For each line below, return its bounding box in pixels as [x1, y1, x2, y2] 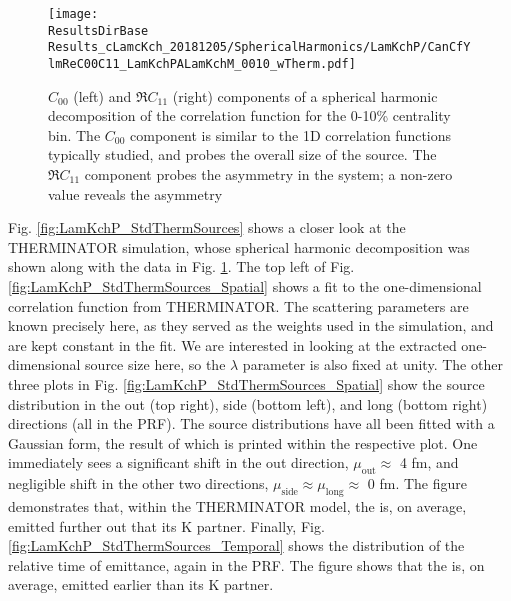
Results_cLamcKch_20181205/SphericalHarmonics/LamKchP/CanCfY [48, 40, 471, 55]
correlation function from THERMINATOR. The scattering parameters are [8, 295, 469, 316]
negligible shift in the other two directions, [8, 473, 269, 494]
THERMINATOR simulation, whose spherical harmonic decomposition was [8, 236, 470, 257]
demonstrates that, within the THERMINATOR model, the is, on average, [8, 495, 467, 516]
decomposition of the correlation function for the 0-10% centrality [48, 105, 451, 126]
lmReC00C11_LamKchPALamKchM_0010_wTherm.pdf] [48, 56, 356, 71]
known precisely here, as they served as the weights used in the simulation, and [8, 315, 494, 336]
